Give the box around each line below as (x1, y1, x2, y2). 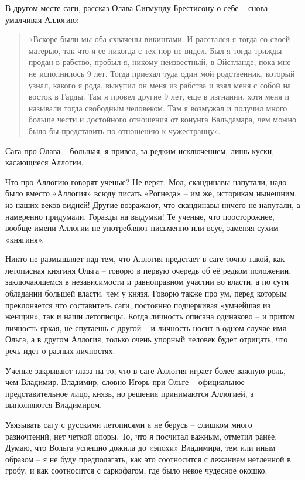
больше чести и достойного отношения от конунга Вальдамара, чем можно (28, 113, 297, 125)
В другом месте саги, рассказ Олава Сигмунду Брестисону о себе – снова (5, 2, 268, 13)
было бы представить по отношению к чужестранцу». (28, 124, 221, 137)
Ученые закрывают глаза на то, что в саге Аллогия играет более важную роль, (5, 364, 286, 376)
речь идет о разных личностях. (5, 345, 115, 357)
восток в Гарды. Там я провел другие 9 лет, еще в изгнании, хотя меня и (28, 90, 290, 103)
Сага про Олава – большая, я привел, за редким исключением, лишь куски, (5, 144, 275, 156)
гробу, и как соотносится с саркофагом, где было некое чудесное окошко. (5, 464, 268, 476)
